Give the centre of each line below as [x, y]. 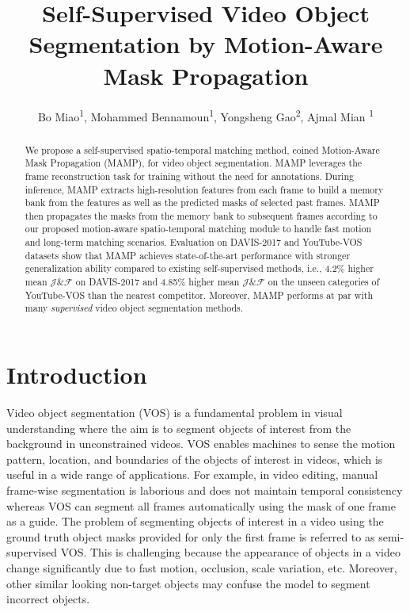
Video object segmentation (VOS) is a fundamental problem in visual [175, 413]
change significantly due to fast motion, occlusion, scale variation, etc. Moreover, [202, 567]
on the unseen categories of [324, 282]
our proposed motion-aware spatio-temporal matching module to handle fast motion [198, 229]
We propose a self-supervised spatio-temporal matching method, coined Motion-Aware [202, 149]
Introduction [77, 375]
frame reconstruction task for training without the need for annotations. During [189, 176]
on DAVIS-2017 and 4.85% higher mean [158, 282]
